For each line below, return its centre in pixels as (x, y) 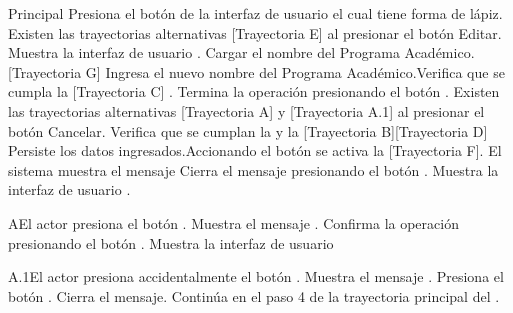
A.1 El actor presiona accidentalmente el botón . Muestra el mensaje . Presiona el (256, 276)
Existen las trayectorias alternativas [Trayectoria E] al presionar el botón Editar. (255, 32)
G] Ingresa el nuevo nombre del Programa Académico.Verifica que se (295, 71)
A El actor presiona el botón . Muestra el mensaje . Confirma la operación (233, 222)
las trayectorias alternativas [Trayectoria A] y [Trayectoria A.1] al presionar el (246, 110)
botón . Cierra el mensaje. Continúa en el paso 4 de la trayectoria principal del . (254, 295)
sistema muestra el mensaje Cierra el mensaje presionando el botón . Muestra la (253, 169)
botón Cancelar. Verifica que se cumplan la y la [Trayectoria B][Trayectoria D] (248, 130)
